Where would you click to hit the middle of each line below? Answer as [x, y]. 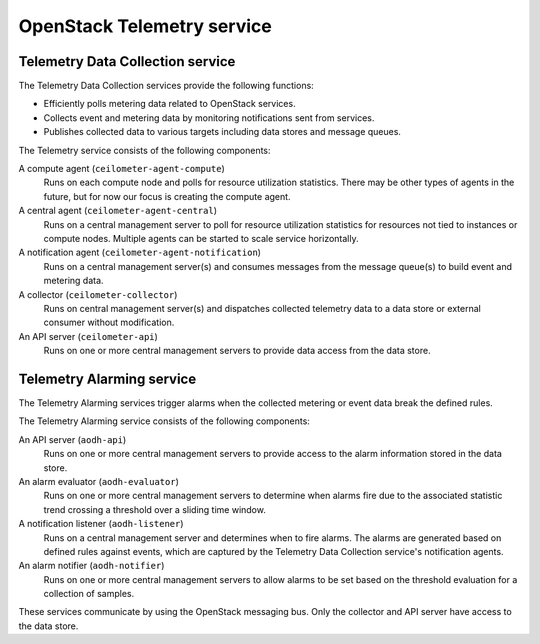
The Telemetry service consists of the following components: [144, 150]
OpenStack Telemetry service [145, 26]
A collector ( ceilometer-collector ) [98, 294]
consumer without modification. [109, 322]
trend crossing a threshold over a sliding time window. [155, 509]
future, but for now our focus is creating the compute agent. [167, 196]
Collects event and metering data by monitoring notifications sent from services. [209, 117]
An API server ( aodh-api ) [72, 439]
